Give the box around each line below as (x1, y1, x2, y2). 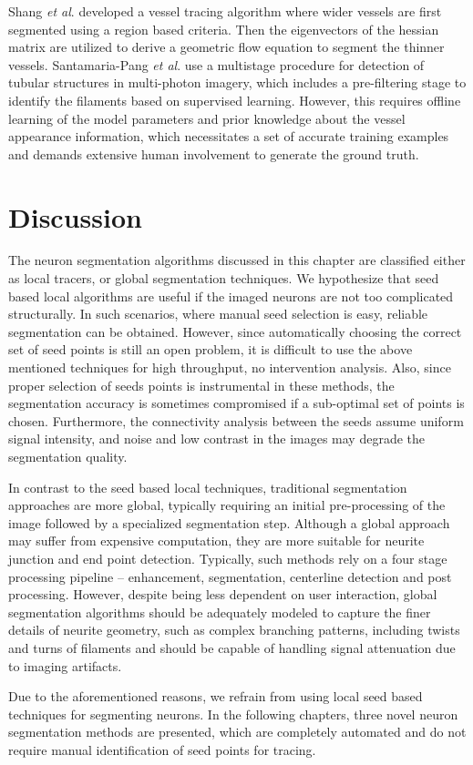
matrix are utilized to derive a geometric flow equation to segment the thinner (8, 37, 445, 56)
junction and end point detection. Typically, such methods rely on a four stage (8, 548, 447, 567)
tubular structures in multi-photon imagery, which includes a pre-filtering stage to (8, 73, 467, 92)
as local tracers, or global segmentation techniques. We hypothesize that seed (8, 269, 439, 288)
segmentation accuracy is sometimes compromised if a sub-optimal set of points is (8, 393, 465, 413)
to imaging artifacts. (8, 656, 122, 675)
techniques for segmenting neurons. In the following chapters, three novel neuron (8, 704, 458, 723)
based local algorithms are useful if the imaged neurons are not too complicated (8, 286, 454, 305)
